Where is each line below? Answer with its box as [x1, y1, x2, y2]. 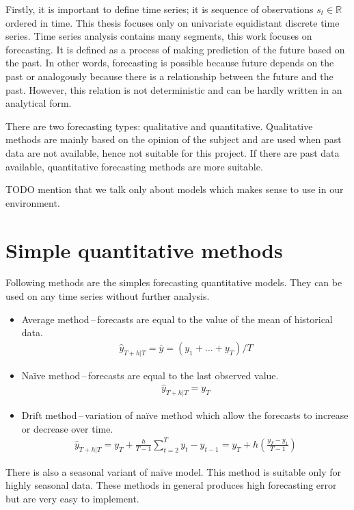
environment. [5, 195, 60, 209]
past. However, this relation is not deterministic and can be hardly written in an [5, 82, 342, 97]
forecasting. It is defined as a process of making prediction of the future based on [5, 42, 345, 56]
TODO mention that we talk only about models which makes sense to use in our [5, 182, 344, 196]
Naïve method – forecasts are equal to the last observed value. [21, 368, 279, 382]
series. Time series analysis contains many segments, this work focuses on [5, 29, 312, 43]
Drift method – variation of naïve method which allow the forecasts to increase [21, 408, 349, 422]
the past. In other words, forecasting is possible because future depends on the [5, 55, 334, 70]
